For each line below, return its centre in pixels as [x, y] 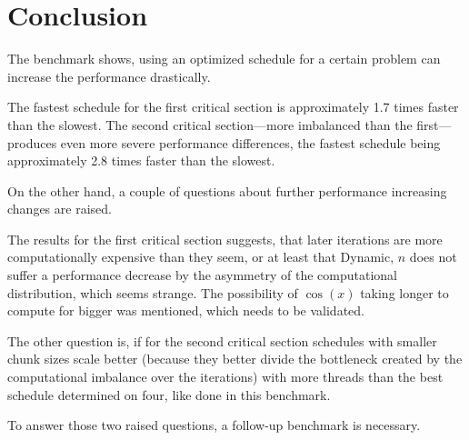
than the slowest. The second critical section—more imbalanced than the [210, 124]
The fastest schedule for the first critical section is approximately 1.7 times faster [233, 107]
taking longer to [404, 292]
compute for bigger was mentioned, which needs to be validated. [186, 310]
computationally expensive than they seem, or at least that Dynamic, [201, 257]
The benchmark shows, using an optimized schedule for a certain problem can [224, 59]
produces [32, 142]
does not [433, 257]
